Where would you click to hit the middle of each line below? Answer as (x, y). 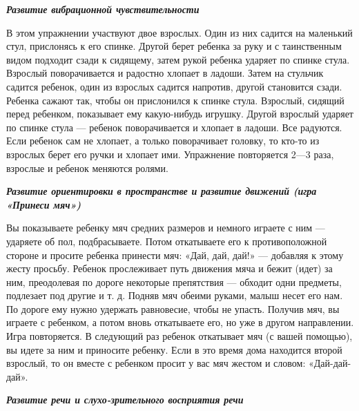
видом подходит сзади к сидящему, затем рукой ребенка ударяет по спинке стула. (178, 59)
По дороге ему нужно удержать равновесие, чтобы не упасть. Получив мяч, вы (173, 308)
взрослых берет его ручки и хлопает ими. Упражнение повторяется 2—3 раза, (170, 154)
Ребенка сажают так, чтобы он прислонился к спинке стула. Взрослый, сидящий (175, 100)
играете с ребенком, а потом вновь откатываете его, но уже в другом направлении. (180, 322)
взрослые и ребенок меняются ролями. (87, 168)
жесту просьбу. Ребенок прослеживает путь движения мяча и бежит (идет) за (169, 268)
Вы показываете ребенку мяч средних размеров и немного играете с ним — (166, 228)
